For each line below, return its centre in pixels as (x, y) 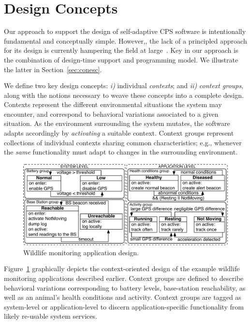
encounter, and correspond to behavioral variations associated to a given (111, 114)
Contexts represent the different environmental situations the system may (113, 104)
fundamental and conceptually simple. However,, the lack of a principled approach (125, 40)
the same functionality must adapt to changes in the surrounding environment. (121, 152)
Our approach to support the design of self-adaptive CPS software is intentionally (125, 31)
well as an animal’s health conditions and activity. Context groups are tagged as (123, 297)
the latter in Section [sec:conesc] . (53, 69)
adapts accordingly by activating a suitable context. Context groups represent (119, 133)
